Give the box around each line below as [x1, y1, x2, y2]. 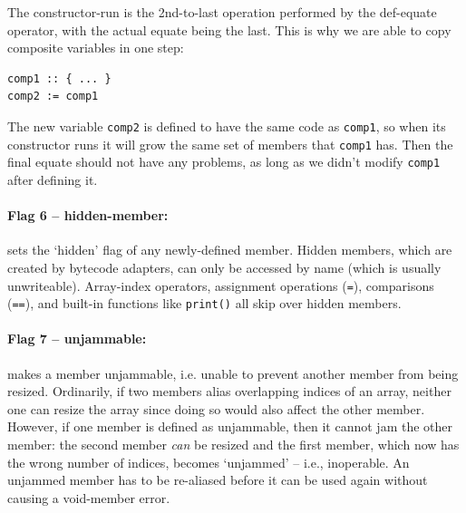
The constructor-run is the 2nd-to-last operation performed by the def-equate [7, 3, 437, 21]
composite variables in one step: [7, 38, 184, 57]
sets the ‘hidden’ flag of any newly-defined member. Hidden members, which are [7, 240, 452, 259]
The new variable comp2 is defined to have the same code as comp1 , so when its [7, 116, 446, 135]
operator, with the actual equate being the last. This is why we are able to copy [7, 20, 451, 39]
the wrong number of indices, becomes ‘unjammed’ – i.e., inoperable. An [7, 452, 410, 471]
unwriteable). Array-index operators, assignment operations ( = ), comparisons [7, 276, 434, 295]
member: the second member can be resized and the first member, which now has [7, 435, 460, 453]
